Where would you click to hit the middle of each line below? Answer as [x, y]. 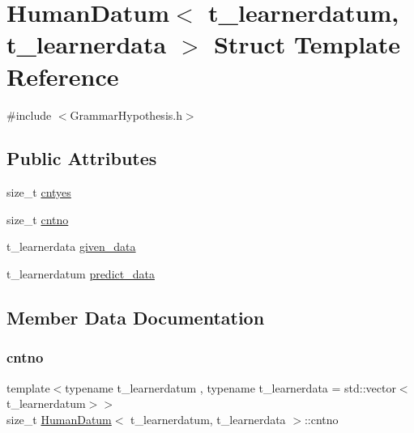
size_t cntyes [39, 192]
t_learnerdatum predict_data [81, 274]
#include [29, 115]
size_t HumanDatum [59, 419]
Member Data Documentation [136, 318]
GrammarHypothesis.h [126, 115]
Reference [63, 76]
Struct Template [307, 44]
